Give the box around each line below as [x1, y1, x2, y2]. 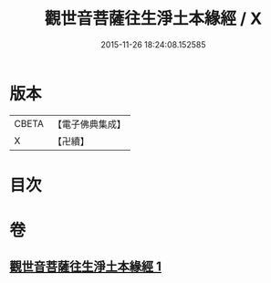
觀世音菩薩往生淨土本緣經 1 [9, 259, 162, 275]
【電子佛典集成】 [52, 118, 126, 131]
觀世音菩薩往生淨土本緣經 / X [44, 8, 263, 29]
